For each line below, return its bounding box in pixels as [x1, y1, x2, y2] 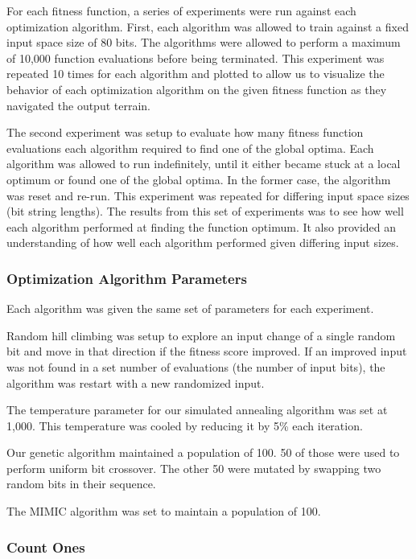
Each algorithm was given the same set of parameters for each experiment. [6, 300, 374, 317]
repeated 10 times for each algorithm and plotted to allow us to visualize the [6, 65, 385, 82]
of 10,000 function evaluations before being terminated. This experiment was [6, 49, 385, 66]
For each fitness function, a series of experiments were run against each [6, 2, 356, 18]
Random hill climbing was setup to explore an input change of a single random [6, 327, 396, 343]
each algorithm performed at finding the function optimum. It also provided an [6, 218, 397, 235]
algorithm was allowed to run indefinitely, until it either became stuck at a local [6, 155, 401, 172]
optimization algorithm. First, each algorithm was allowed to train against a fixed [6, 18, 409, 35]
